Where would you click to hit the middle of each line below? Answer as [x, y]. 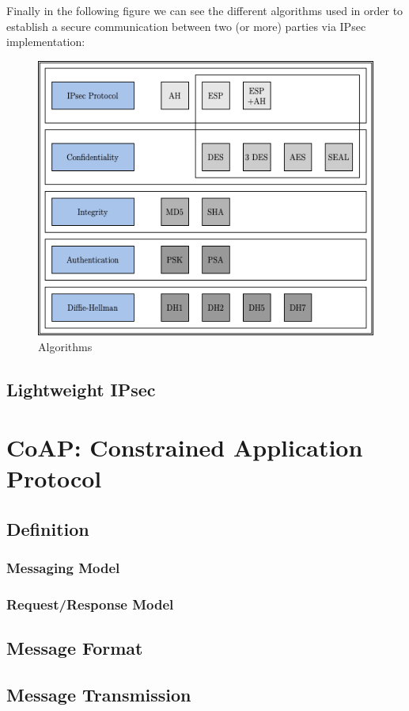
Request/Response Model [90, 604]
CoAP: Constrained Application [185, 447]
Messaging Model [63, 568]
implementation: [46, 42]
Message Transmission [99, 695]
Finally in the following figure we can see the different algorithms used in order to [205, 10]
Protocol [54, 478]
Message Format [75, 648]
